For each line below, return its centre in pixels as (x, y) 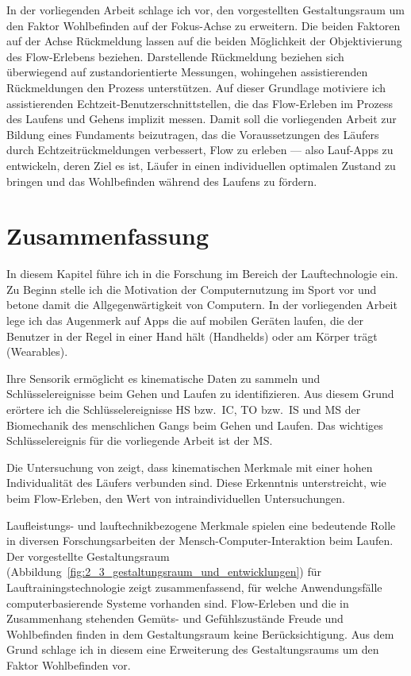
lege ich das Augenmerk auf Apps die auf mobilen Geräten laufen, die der (185, 321)
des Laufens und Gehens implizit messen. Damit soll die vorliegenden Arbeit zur (202, 119)
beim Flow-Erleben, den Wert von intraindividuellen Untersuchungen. (176, 498)
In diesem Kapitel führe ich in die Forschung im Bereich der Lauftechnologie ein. (202, 274)
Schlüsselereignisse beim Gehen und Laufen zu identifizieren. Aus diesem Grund (200, 394)
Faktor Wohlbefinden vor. (69, 664)
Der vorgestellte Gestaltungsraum (88, 556)
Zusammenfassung (108, 236)
